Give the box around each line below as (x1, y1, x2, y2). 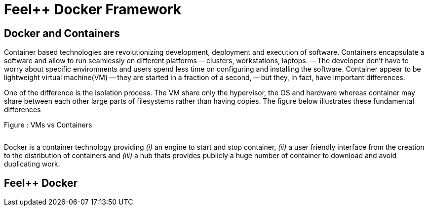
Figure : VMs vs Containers (4, 121, 92, 129)
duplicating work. (4, 160, 60, 168)
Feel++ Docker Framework (4, 1, 182, 18)
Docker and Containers (4, 27, 120, 40)
